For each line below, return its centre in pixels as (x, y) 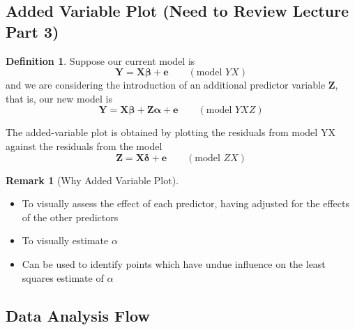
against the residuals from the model (84, 145)
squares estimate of (63, 277)
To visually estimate (65, 240)
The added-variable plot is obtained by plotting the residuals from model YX (171, 132)
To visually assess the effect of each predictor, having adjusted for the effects (186, 203)
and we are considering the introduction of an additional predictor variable (166, 85)
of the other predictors (70, 217)
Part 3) (32, 31)
